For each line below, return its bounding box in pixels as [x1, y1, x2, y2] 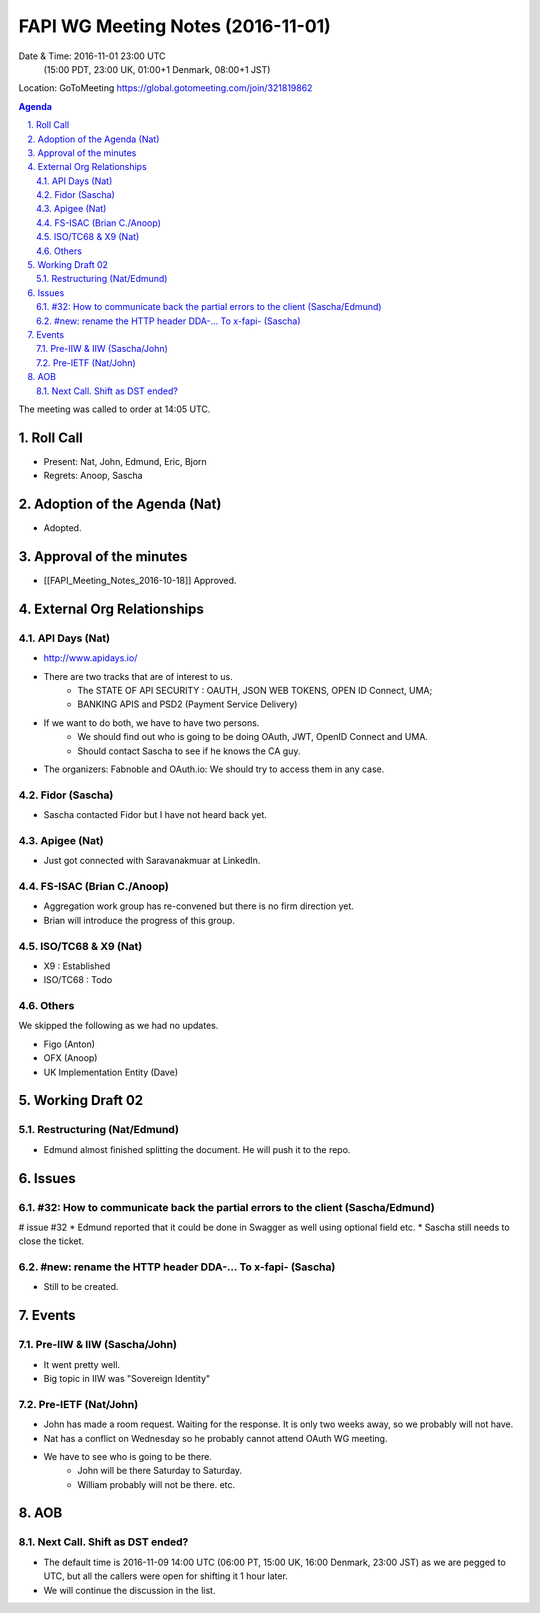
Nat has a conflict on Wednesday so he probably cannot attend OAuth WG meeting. [43, 1432, 388, 1444]
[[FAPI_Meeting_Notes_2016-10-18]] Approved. [43, 575, 237, 587]
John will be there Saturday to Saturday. [77, 1465, 243, 1477]
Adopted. [43, 522, 82, 534]
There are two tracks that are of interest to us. [43, 670, 234, 682]
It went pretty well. [43, 1358, 120, 1370]
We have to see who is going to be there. [43, 1450, 212, 1462]
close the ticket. [18, 1235, 85, 1247]
